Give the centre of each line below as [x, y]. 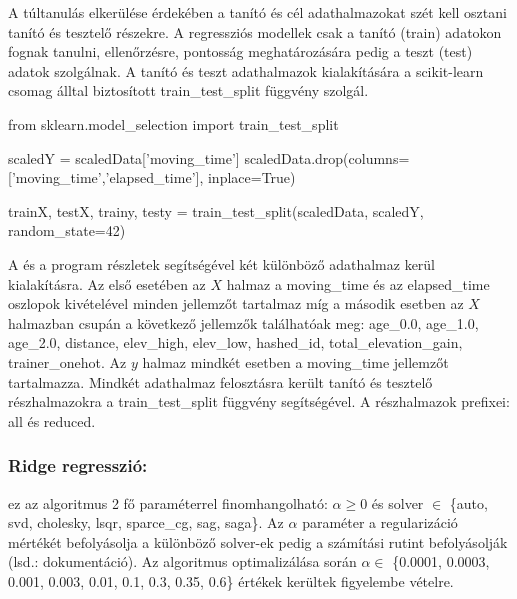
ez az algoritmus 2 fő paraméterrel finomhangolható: [168, 502]
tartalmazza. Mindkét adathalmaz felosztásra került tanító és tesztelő [220, 381]
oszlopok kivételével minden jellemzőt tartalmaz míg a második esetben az [236, 303]
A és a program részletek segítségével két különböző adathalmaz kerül [222, 263]
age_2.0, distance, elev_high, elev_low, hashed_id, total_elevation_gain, [235, 342]
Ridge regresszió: [78, 465]
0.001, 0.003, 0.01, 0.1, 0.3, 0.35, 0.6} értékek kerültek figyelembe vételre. [231, 580]
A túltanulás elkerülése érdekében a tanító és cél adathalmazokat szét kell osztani [257, 12]
